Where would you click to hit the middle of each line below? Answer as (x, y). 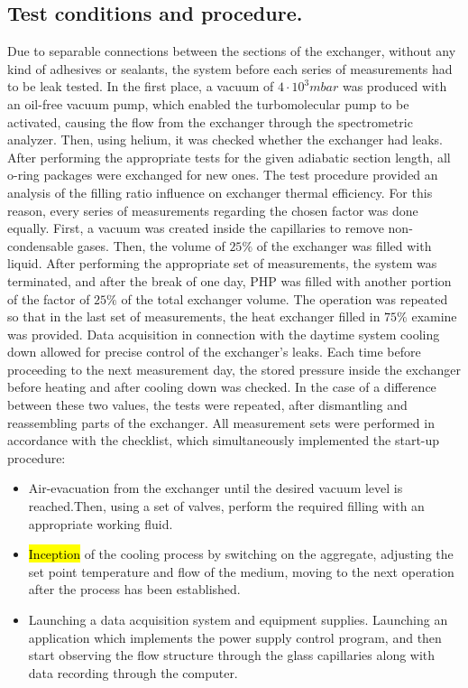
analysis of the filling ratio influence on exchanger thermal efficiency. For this (220, 192)
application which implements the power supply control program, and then (235, 637)
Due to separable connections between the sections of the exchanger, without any (232, 51)
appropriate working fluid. (101, 523)
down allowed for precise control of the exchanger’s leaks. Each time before (214, 352)
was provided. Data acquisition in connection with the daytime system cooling (224, 334)
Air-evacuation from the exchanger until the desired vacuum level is (216, 488)
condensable (41, 245)
